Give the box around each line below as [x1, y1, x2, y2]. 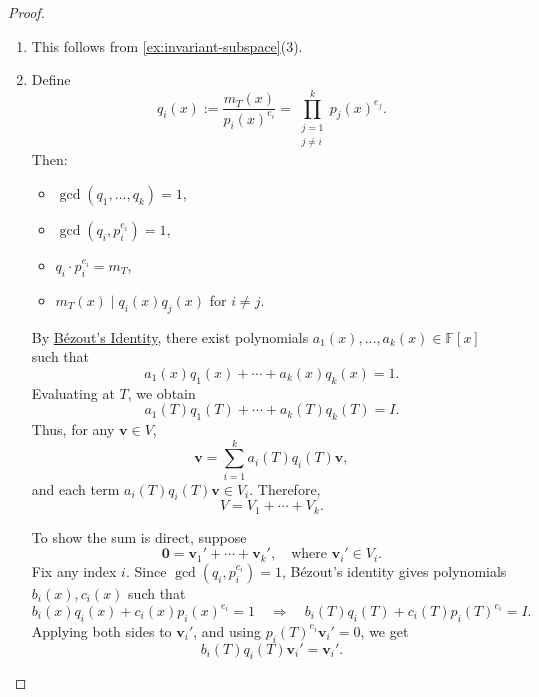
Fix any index [31, 560, 117, 581]
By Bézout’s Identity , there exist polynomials [31, 326, 309, 347]
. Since [125, 560, 167, 581]
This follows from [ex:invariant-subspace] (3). [31, 35, 303, 56]
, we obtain [127, 382, 196, 403]
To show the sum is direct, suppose [31, 526, 247, 547]
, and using [193, 620, 262, 641]
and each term [31, 478, 120, 499]
